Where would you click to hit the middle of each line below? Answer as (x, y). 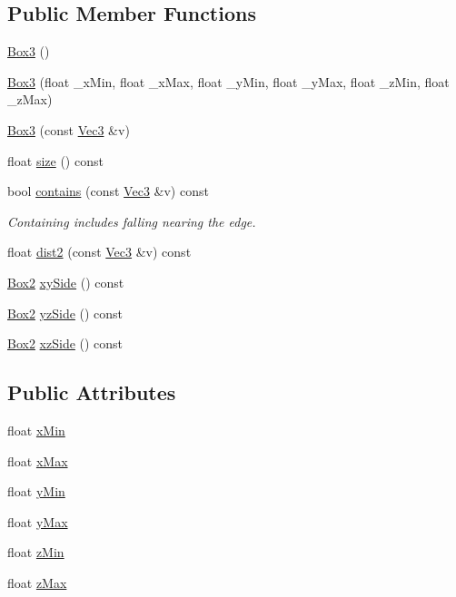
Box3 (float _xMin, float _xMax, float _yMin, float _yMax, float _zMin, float (228, 81)
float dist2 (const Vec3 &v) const (99, 252)
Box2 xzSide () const (65, 343)
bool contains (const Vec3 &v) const (108, 191)
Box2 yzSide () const (65, 313)
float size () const (55, 160)
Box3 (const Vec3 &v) (69, 129)
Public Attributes (92, 392)
